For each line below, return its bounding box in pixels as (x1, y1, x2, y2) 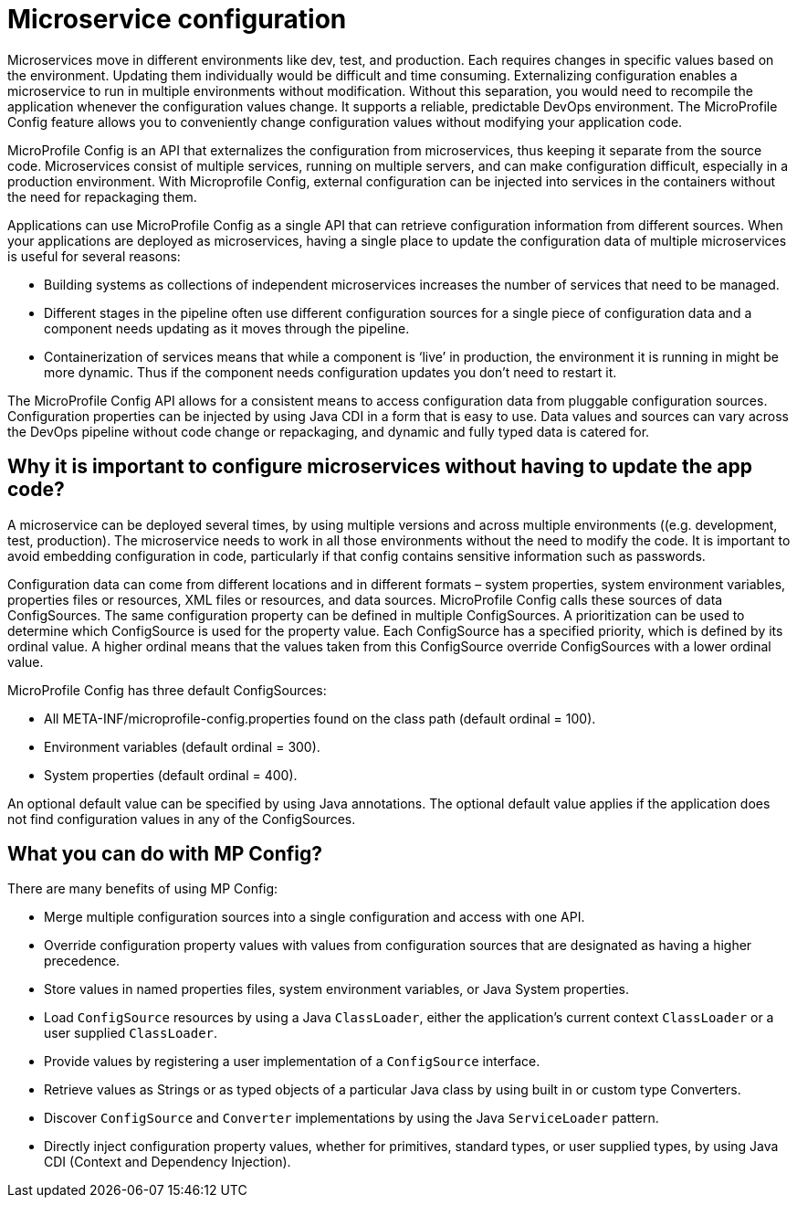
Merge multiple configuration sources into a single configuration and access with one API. (44, 909, 585, 925)
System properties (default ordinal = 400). (44, 766, 298, 783)
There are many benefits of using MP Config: (7, 881, 278, 897)
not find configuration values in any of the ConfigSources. (7, 810, 356, 827)
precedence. (44, 953, 121, 969)
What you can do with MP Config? (7, 842, 323, 866)
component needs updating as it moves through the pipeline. (44, 320, 410, 336)
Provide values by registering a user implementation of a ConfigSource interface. (44, 1053, 540, 1070)
